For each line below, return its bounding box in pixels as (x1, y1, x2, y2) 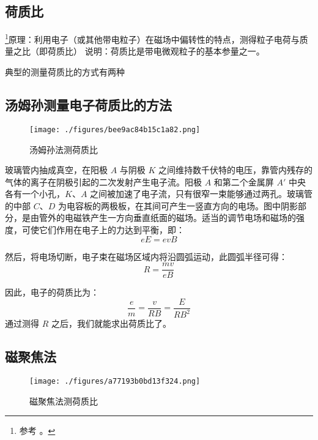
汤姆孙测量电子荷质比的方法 (5, 95, 172, 114)
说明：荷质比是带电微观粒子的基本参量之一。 (84, 45, 265, 58)
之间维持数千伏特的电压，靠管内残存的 (158, 163, 313, 176)
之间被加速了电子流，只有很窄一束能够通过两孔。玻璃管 (90, 187, 313, 200)
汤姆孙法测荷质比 (29, 143, 98, 155)
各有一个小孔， (5, 187, 65, 200)
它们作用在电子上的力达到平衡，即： (39, 223, 185, 236)
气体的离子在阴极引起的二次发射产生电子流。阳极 (5, 175, 202, 188)
